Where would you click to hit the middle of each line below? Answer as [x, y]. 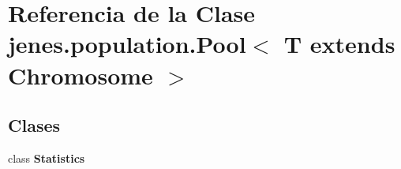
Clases [34, 125]
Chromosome [81, 75]
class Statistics [47, 158]
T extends [339, 44]
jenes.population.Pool [127, 44]
